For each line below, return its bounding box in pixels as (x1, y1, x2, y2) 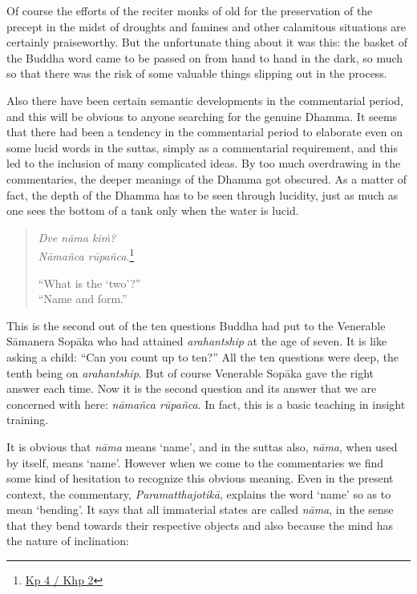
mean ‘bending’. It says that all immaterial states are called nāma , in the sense (6, 501, 394, 518)
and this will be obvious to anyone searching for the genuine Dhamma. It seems (6, 107, 398, 124)
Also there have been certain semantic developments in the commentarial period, (6, 91, 404, 108)
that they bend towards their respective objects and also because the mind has (6, 516, 394, 533)
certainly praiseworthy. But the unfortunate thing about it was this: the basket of (6, 34, 408, 51)
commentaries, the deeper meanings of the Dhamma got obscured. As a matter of (6, 170, 407, 187)
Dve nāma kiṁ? (38, 228, 116, 245)
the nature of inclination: (6, 532, 129, 549)
